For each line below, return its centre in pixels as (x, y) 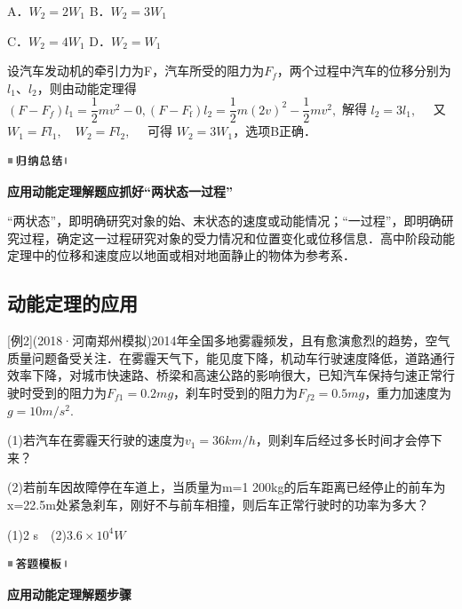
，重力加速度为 (408, 392)
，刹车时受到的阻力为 (236, 392)
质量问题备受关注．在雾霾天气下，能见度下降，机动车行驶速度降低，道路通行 (231, 357)
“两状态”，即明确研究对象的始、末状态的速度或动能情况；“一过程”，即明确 (224, 221)
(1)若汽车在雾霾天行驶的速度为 (96, 440)
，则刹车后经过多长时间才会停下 (349, 440)
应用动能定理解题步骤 (69, 593)
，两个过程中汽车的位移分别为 (364, 71)
